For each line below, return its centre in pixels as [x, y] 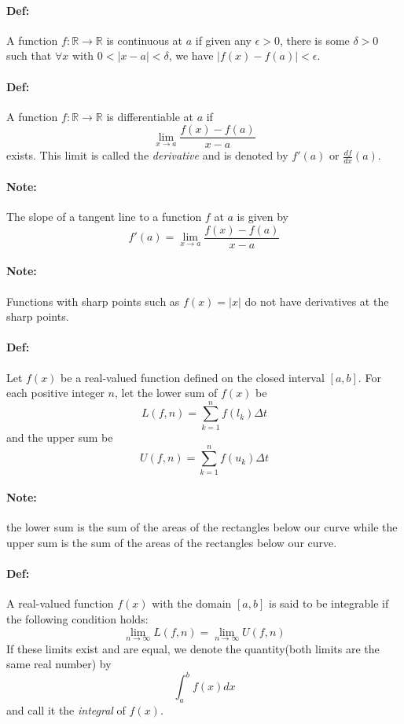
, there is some [314, 40]
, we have [191, 55]
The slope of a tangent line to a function [104, 217]
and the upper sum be [60, 437]
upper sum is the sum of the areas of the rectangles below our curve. [172, 542]
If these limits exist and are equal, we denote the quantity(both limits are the [193, 648]
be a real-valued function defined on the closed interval [193, 377]
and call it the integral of [66, 710]
